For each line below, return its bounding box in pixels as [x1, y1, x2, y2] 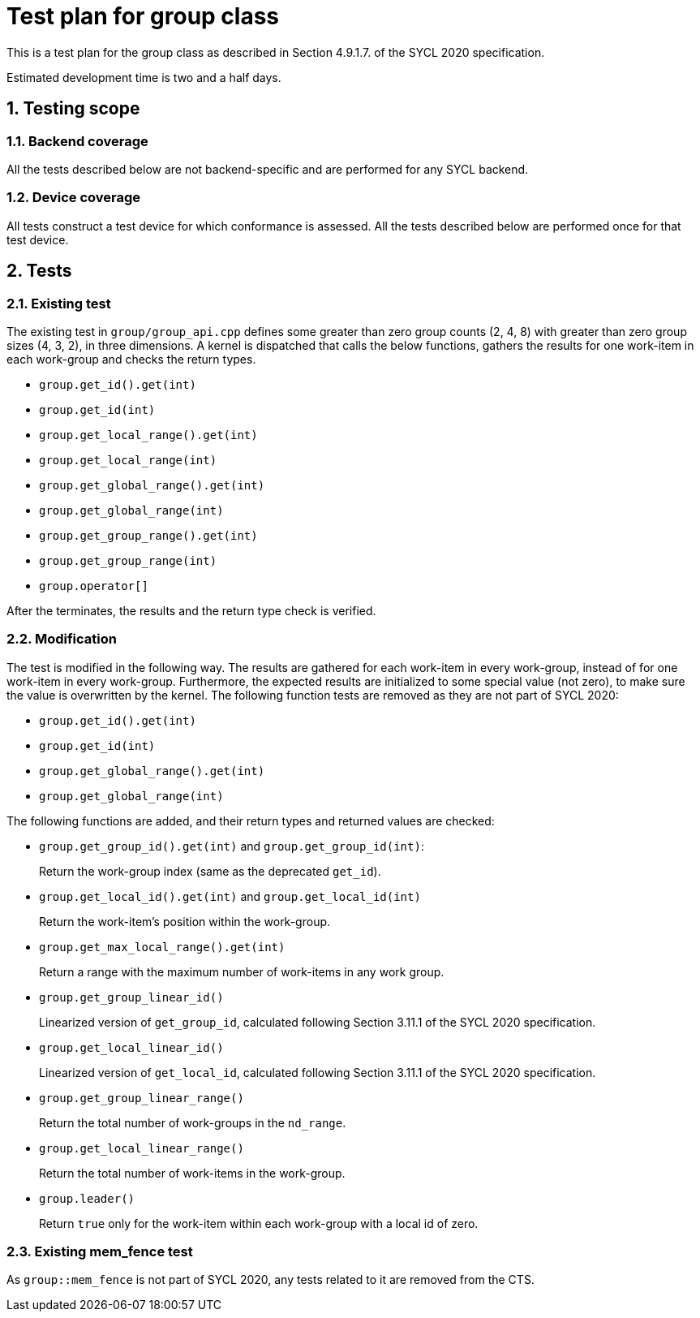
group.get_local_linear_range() [39, 1141, 244, 1155]
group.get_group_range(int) [39, 553, 217, 567]
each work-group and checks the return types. [6, 351, 256, 366]
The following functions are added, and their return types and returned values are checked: [6, 813, 495, 828]
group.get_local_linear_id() [39, 1040, 224, 1054]
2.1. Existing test [6, 295, 111, 312]
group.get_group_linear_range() [39, 1091, 244, 1105]
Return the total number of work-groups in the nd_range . [39, 1115, 346, 1130]
